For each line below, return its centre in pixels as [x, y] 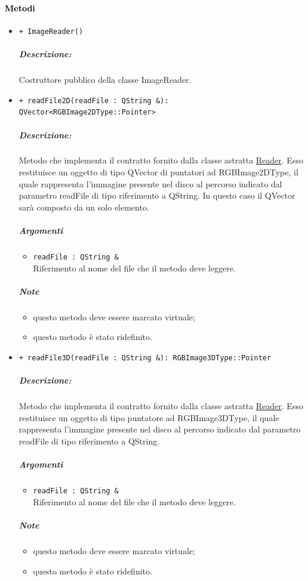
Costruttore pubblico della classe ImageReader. [105, 80]
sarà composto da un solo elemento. [84, 207]
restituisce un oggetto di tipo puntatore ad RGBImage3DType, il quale [149, 417]
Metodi [20, 7]
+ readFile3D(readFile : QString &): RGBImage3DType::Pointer [145, 358]
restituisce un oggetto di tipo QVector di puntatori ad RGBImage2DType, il [158, 172]
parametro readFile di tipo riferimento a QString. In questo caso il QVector [157, 195]
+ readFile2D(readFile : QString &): [94, 101]
